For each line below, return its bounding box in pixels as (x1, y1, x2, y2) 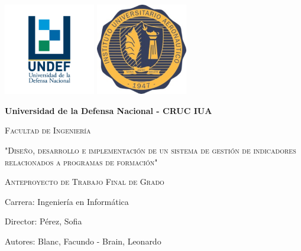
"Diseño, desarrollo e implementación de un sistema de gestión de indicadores (5, 144, 296, 156)
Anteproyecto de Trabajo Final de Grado (5, 175, 164, 188)
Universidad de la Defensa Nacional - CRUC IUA (5, 104, 212, 116)
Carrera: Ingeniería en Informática (5, 195, 129, 207)
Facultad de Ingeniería (5, 124, 91, 136)
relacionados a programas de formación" (5, 155, 158, 168)
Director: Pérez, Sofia (5, 215, 82, 227)
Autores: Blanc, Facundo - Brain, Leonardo (5, 234, 161, 247)
